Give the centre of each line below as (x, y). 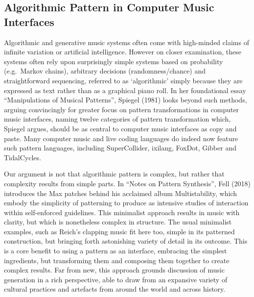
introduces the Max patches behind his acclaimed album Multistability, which (120, 193)
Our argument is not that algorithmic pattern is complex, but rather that (114, 174)
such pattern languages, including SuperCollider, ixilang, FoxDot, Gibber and (120, 148)
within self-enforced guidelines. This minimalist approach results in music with (122, 212)
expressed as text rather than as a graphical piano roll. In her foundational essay (125, 90)
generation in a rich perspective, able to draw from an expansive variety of (116, 279)
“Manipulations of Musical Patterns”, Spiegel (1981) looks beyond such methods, (126, 100)
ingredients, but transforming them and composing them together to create (117, 260)
